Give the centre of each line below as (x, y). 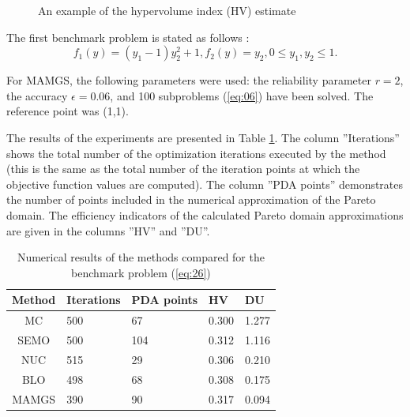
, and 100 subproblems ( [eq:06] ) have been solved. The (242, 95)
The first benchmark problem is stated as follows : (128, 37)
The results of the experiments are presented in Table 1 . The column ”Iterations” (203, 137)
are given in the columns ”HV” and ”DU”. (108, 230)
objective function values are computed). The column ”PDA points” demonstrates (205, 184)
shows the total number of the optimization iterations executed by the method (196, 153)
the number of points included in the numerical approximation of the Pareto (191, 199)
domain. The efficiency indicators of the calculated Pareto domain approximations (205, 214)
